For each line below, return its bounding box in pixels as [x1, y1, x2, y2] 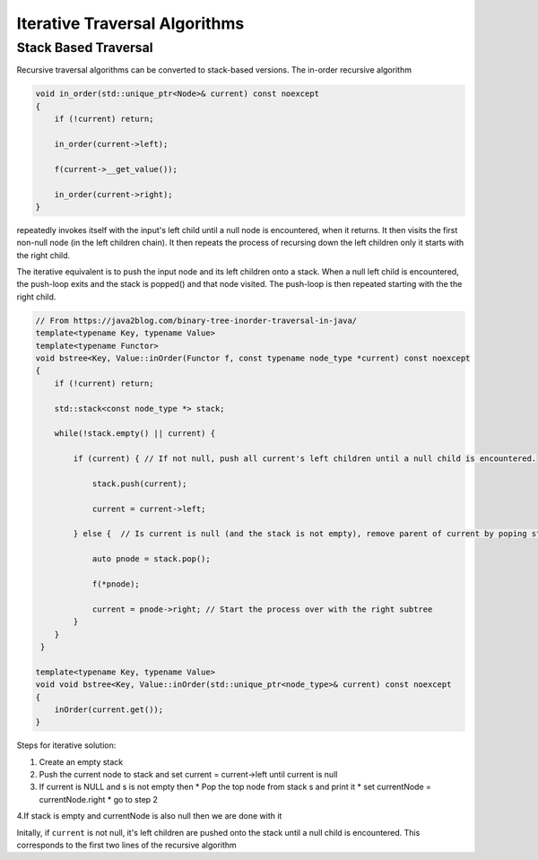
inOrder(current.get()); [54, 704, 164, 715]
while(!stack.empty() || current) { [54, 429, 215, 439]
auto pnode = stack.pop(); [91, 554, 211, 564]
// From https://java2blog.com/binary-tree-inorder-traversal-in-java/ [35, 315, 358, 326]
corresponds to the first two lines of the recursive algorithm [16, 839, 237, 851]
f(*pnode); [91, 579, 141, 589]
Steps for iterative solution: [16, 740, 117, 751]
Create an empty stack [39, 756, 124, 767]
